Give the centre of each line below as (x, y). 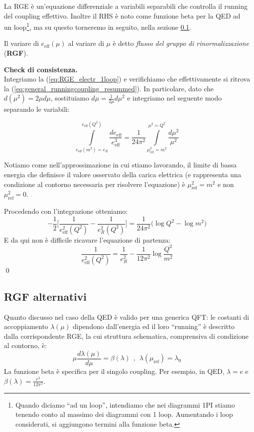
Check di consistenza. (41, 69)
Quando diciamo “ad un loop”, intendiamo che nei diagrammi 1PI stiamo (125, 404)
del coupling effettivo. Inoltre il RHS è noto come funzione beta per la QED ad (122, 15)
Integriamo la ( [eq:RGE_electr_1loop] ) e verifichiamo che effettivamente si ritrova (127, 79)
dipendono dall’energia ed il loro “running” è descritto (154, 326)
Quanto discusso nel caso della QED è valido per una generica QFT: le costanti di (127, 317)
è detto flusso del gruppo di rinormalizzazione (181, 43)
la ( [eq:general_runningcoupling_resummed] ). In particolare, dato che (109, 88)
